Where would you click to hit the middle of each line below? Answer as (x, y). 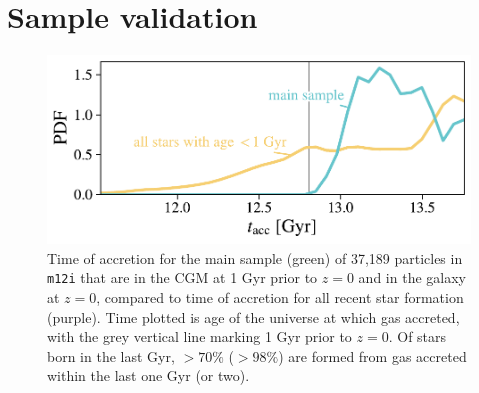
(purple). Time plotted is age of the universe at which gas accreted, (253, 316)
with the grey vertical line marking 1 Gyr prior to (199, 336)
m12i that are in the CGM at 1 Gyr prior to (182, 277)
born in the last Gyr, (111, 355)
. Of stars (417, 336)
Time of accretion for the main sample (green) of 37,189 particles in (255, 257)
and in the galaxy (412, 277)
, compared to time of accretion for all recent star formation (280, 296)
